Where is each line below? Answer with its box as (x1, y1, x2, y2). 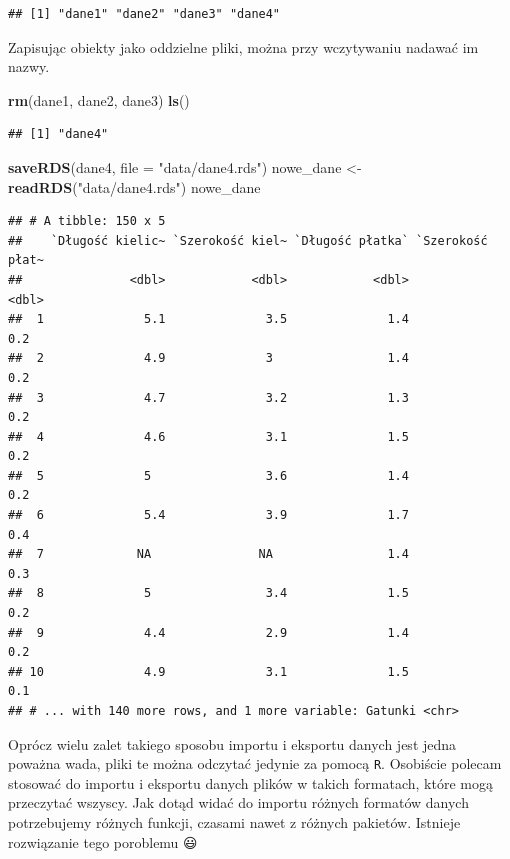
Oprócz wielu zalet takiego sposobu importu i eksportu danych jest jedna (8, 733, 457, 754)
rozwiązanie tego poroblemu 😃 (8, 831, 198, 852)
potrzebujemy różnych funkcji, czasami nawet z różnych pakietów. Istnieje (8, 812, 461, 833)
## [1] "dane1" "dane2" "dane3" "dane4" (8, 7, 281, 21)
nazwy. (8, 56, 50, 77)
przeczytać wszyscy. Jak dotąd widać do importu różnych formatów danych (8, 792, 469, 813)
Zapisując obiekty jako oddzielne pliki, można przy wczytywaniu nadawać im (8, 36, 479, 57)
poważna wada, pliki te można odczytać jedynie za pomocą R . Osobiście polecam (8, 753, 502, 774)
